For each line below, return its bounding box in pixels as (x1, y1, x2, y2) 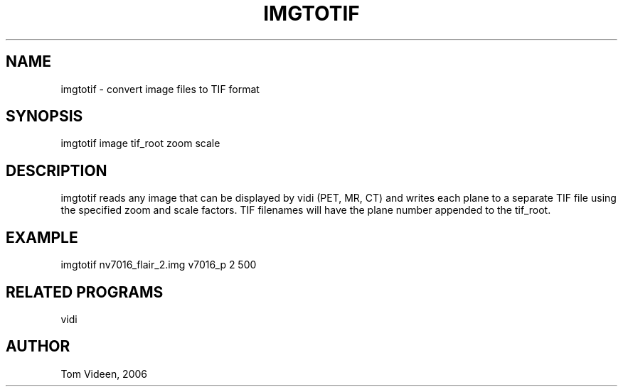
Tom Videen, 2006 (60, 367, 148, 380)
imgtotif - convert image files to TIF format (60, 82, 260, 95)
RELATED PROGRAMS (6, 283, 164, 301)
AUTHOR (6, 337, 70, 356)
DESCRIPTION (6, 161, 107, 180)
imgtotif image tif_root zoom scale (60, 137, 220, 150)
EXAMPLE (6, 228, 78, 246)
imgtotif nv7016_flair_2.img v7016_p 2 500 (60, 258, 257, 271)
